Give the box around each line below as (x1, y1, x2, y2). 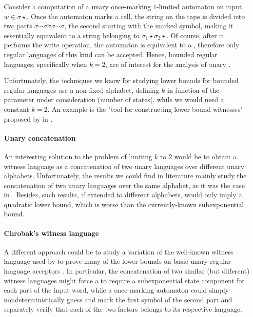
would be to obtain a (174, 151, 236, 161)
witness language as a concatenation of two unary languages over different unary (4, 161, 244, 171)
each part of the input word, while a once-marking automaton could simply (4, 285, 229, 295)
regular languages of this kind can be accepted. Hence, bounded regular (4, 49, 217, 59)
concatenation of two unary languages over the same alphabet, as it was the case (4, 180, 245, 190)
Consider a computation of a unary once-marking (4, 1, 151, 11)
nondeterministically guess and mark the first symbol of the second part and (4, 294, 233, 304)
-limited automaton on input (156, 1, 242, 11)
